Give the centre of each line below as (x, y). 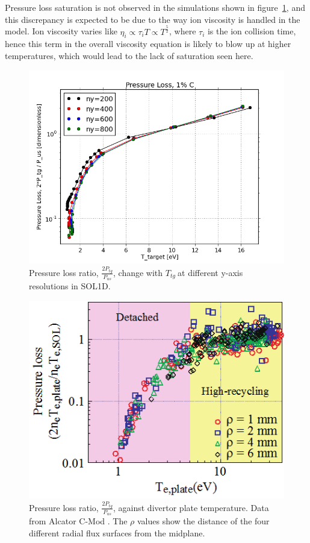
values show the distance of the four (203, 521)
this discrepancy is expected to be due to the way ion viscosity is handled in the (153, 19)
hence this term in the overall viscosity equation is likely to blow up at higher (148, 44)
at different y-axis (210, 272)
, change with (138, 272)
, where (182, 31)
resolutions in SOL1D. (70, 286)
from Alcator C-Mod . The (78, 521)
